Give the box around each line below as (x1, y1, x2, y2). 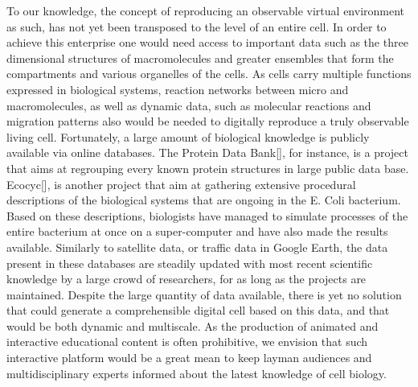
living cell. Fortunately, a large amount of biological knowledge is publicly (6, 128, 370, 145)
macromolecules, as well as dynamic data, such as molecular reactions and (6, 97, 371, 113)
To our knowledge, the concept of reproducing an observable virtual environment (6, 2, 405, 19)
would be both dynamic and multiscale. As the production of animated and (6, 317, 379, 334)
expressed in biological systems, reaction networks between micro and (6, 80, 349, 97)
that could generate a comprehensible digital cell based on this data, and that (6, 302, 390, 319)
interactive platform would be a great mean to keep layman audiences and (6, 349, 372, 366)
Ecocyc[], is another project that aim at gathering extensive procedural (6, 175, 356, 192)
